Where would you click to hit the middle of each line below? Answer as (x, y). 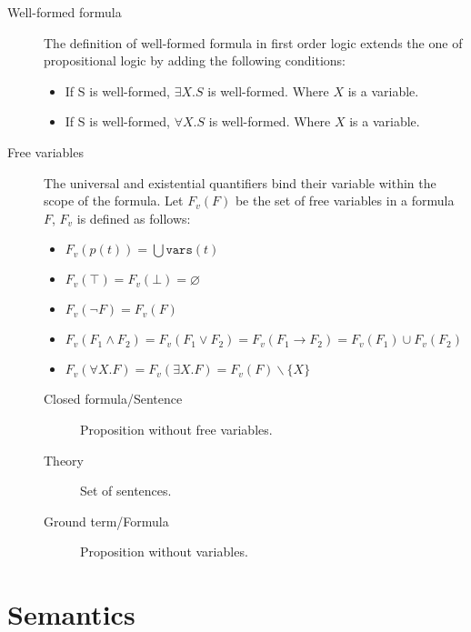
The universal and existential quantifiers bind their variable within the (240, 182)
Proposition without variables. (164, 552)
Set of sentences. (126, 491)
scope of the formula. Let (114, 201)
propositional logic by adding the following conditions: (195, 60)
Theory (64, 460)
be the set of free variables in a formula (345, 201)
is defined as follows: (134, 218)
